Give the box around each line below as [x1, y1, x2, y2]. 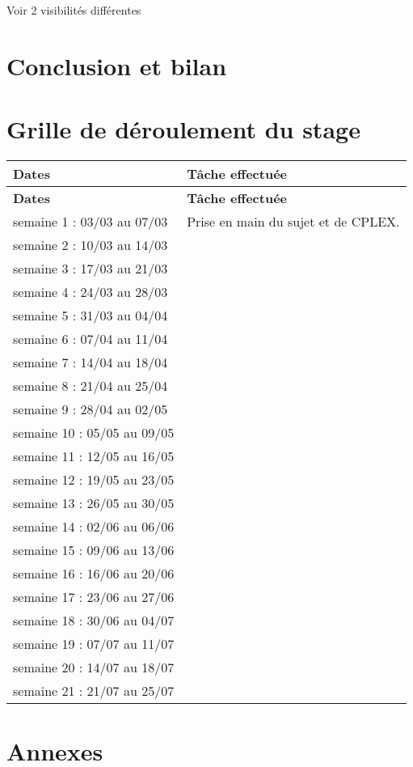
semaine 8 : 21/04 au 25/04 [13, 376, 168, 396]
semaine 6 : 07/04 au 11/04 [13, 329, 168, 349]
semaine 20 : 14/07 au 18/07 [13, 658, 175, 677]
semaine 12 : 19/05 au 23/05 [13, 470, 175, 489]
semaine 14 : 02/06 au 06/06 [13, 517, 175, 536]
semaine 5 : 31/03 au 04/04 [13, 306, 168, 325]
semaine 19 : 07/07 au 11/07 [13, 634, 175, 654]
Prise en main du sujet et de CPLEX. [187, 212, 400, 231]
